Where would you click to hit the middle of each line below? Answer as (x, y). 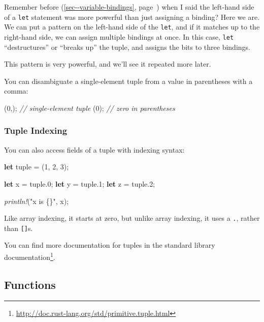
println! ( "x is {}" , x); (36, 201)
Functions (30, 284)
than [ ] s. (19, 228)
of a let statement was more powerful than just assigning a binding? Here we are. (132, 17)
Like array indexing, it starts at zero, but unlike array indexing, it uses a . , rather (132, 218)
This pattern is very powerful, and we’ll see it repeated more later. (108, 64)
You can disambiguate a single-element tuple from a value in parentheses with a (128, 81)
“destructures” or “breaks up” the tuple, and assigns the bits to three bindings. (127, 47)
